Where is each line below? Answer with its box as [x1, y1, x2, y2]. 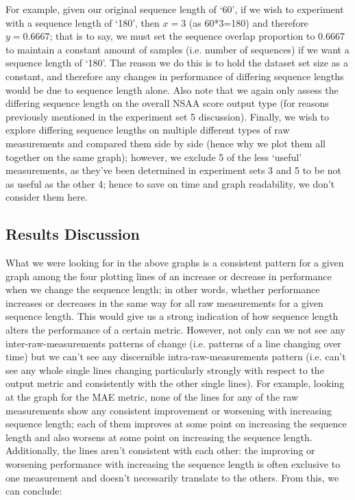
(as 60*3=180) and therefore [188, 15, 308, 29]
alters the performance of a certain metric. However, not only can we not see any [5, 323, 345, 337]
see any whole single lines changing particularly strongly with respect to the [5, 362, 324, 377]
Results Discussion [5, 223, 140, 245]
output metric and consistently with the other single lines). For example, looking [5, 376, 345, 390]
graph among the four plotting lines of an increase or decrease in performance [5, 268, 332, 283]
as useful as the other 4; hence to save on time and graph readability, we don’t [5, 176, 335, 190]
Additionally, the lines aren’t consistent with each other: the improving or [5, 443, 315, 458]
